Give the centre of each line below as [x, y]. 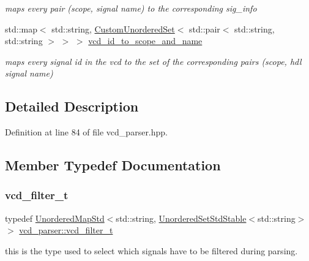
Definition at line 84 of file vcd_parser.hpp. [86, 132]
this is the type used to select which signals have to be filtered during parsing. [151, 250]
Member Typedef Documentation [113, 165]
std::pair [205, 28]
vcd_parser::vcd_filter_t [66, 230]
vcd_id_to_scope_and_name [145, 41]
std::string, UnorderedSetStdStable [181, 218]
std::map [21, 28]
